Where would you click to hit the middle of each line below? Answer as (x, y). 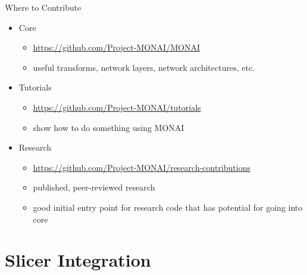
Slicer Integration (78, 260)
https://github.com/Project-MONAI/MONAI (116, 47)
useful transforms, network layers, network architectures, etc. (144, 67)
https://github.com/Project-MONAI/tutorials (117, 107)
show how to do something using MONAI (109, 127)
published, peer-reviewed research (94, 187)
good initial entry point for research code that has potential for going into (168, 207)
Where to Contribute (43, 7)
